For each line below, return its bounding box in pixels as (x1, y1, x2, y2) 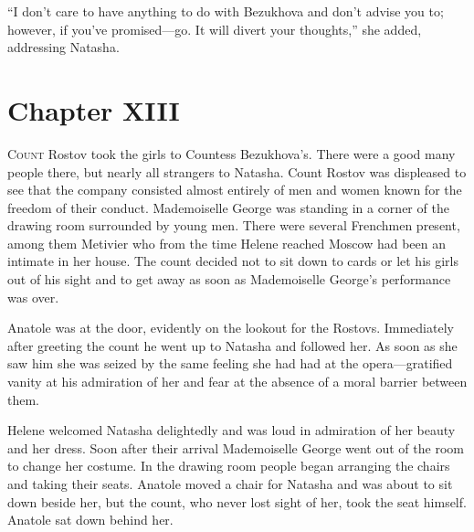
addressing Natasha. (7, 37, 120, 57)
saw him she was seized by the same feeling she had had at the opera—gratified (7, 354, 453, 373)
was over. (7, 287, 59, 306)
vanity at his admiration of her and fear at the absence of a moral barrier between (7, 372, 468, 391)
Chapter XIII (7, 90, 180, 128)
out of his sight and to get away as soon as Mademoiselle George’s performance (7, 270, 451, 289)
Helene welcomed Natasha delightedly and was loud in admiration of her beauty (7, 420, 456, 440)
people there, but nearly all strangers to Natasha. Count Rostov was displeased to (7, 162, 467, 181)
